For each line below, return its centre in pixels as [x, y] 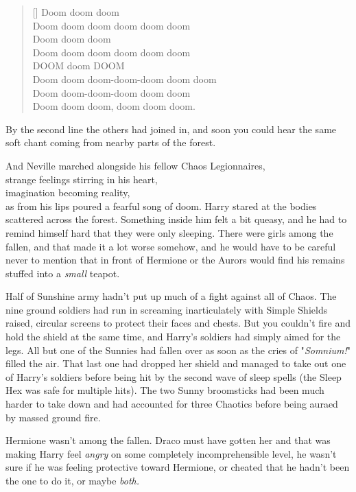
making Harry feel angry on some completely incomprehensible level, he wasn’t [171, 453]
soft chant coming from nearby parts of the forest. [111, 142]
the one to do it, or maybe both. [73, 480]
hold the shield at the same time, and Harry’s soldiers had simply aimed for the [173, 337]
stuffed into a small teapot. [63, 273]
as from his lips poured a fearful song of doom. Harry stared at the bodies [161, 206]
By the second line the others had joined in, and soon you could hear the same [171, 129]
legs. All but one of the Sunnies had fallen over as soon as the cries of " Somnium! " [178, 350]
